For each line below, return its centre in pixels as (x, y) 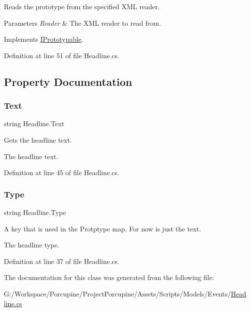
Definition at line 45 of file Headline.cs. (62, 172)
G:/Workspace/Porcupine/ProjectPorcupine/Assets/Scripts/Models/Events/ (118, 293)
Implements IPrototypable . (44, 39)
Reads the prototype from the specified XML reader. (82, 6)
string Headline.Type (35, 212)
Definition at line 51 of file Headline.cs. (62, 55)
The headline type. (32, 245)
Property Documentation (68, 81)
